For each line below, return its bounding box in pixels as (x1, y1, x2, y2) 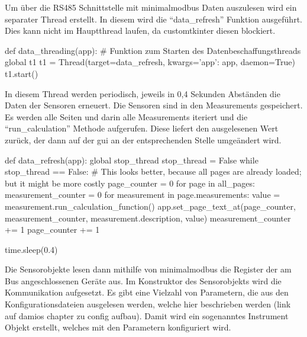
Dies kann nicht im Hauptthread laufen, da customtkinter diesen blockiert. (5, 24, 276, 37)
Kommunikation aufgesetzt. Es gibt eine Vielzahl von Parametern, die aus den (5, 286, 289, 299)
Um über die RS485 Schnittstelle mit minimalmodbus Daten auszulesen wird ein (5, 1, 297, 13)
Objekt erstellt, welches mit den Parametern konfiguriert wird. (5, 321, 231, 333)
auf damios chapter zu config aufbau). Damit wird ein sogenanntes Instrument (5, 309, 289, 322)
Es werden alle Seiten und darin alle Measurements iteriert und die (5, 110, 248, 123)
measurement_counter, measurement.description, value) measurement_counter (5, 211, 291, 224)
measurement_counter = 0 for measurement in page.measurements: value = (5, 188, 280, 201)
